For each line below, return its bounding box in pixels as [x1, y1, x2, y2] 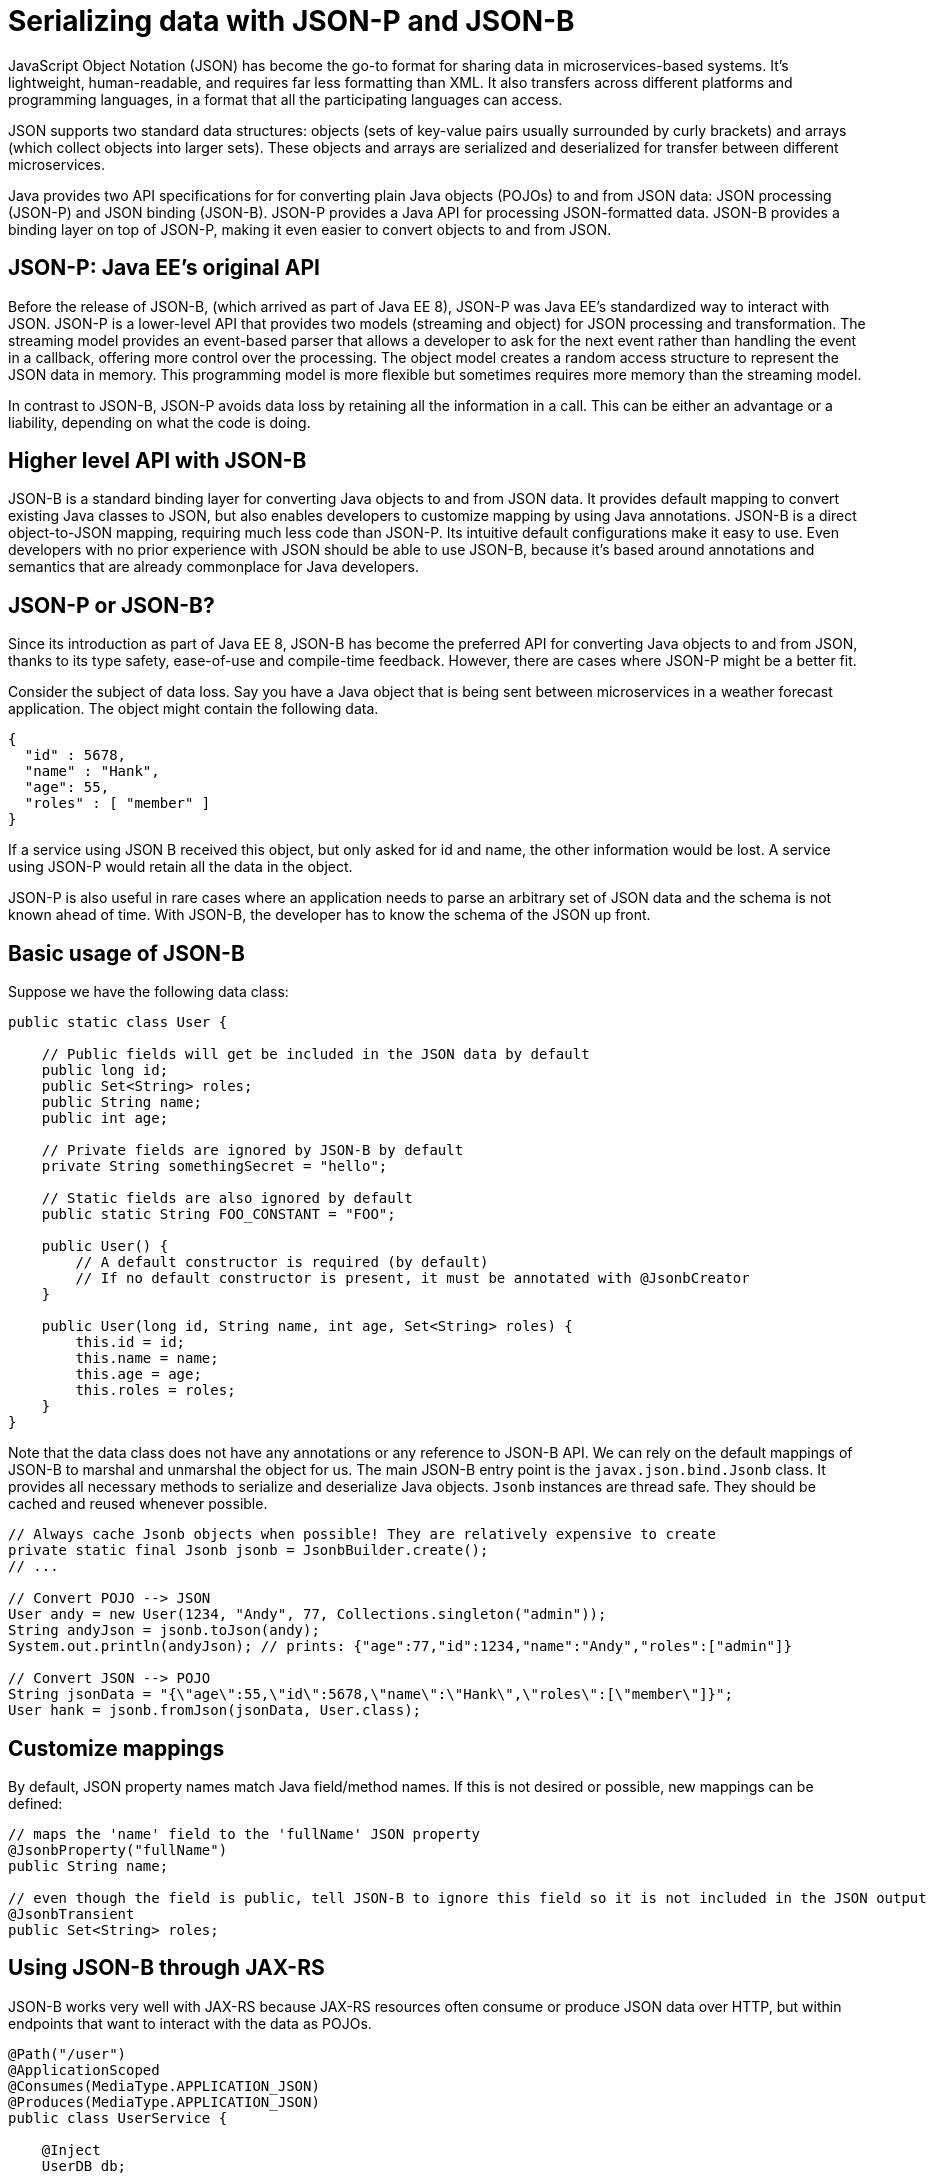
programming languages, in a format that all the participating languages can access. [8, 90, 563, 108]
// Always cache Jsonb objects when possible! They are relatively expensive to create [8, 1526, 717, 1543]
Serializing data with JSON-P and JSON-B [8, 4, 575, 38]
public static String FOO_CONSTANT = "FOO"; [41, 1206, 396, 1223]
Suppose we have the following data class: [8, 983, 289, 1001]
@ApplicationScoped [8, 2061, 160, 2078]
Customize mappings [8, 1735, 225, 1761]
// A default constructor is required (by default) [75, 1254, 489, 1271]
